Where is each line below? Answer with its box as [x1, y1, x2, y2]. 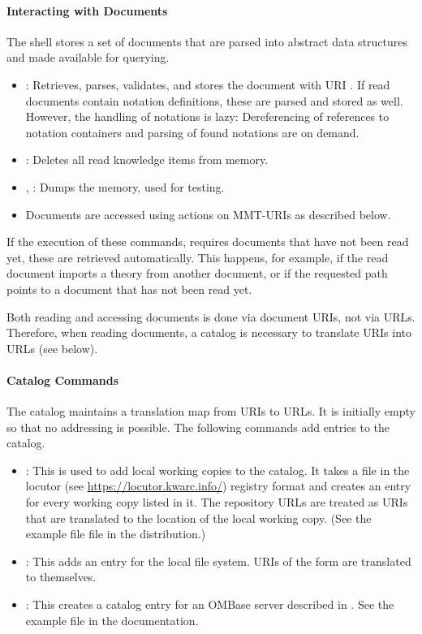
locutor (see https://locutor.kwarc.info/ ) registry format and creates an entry [25, 477, 411, 494]
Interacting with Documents [6, 2, 168, 19]
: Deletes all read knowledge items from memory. [25, 151, 269, 168]
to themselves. [25, 568, 97, 585]
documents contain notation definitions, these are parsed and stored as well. [25, 92, 403, 109]
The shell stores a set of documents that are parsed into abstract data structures [6, 32, 407, 50]
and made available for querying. [6, 49, 170, 66]
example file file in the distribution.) [25, 525, 206, 542]
